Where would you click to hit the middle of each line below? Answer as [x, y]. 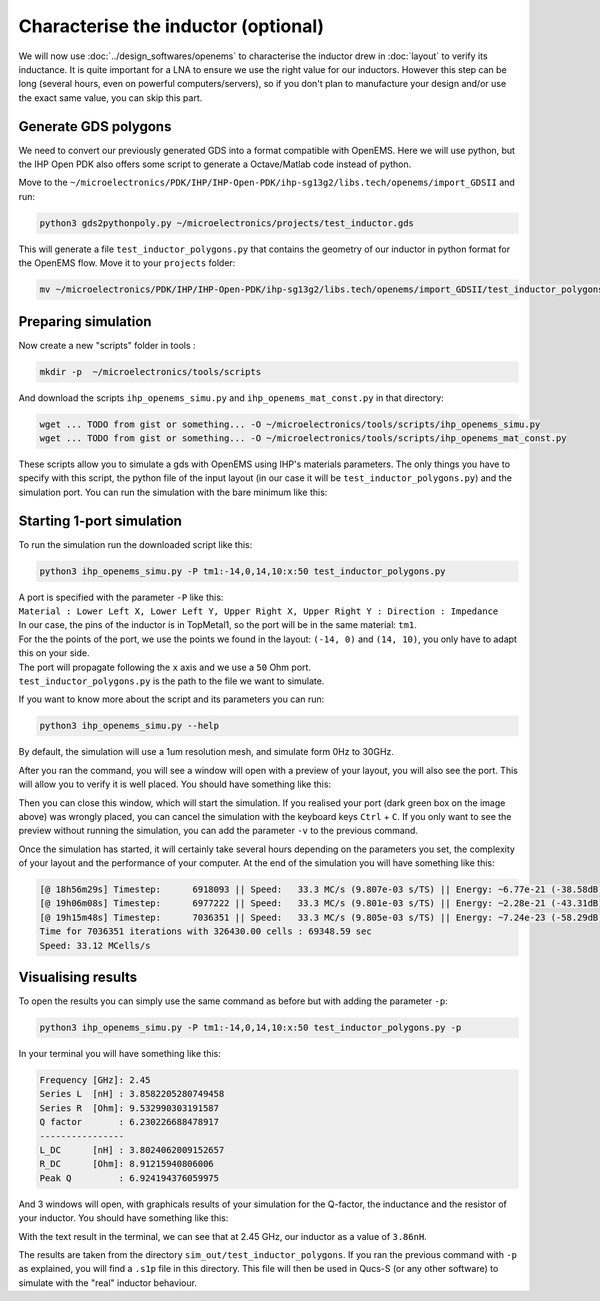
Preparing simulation [85, 321]
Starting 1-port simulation [100, 520]
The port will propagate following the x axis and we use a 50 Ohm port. [165, 667]
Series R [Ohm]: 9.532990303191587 [129, 1108]
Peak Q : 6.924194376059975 [129, 1178]
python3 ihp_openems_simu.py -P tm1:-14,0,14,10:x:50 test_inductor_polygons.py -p [250, 1028]
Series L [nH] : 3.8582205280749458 [132, 1094]
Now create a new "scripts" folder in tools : [107, 345]
